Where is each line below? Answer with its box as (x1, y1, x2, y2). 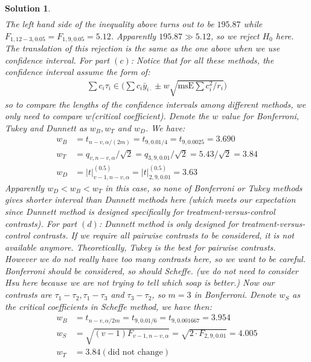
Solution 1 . (5, 2, 51, 14)
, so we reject (210, 29, 260, 42)
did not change (107, 348, 163, 357)
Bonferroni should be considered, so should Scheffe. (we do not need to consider (5, 264, 298, 277)
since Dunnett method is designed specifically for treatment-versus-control (5, 205, 275, 217)
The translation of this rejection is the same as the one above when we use (5, 42, 280, 54)
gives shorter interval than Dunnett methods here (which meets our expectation (5, 193, 296, 206)
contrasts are (5, 288, 52, 301)
